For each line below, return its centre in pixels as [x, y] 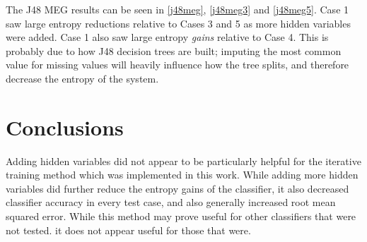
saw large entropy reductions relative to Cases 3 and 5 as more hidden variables [178, 23]
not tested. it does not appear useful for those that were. [128, 230]
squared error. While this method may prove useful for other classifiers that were [181, 216]
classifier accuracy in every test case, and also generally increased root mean [171, 202]
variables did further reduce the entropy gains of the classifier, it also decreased [177, 188]
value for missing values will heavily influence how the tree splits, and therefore [177, 65]
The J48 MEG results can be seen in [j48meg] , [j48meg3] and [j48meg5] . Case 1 [177, 9]
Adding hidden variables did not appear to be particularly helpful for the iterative [183, 161]
